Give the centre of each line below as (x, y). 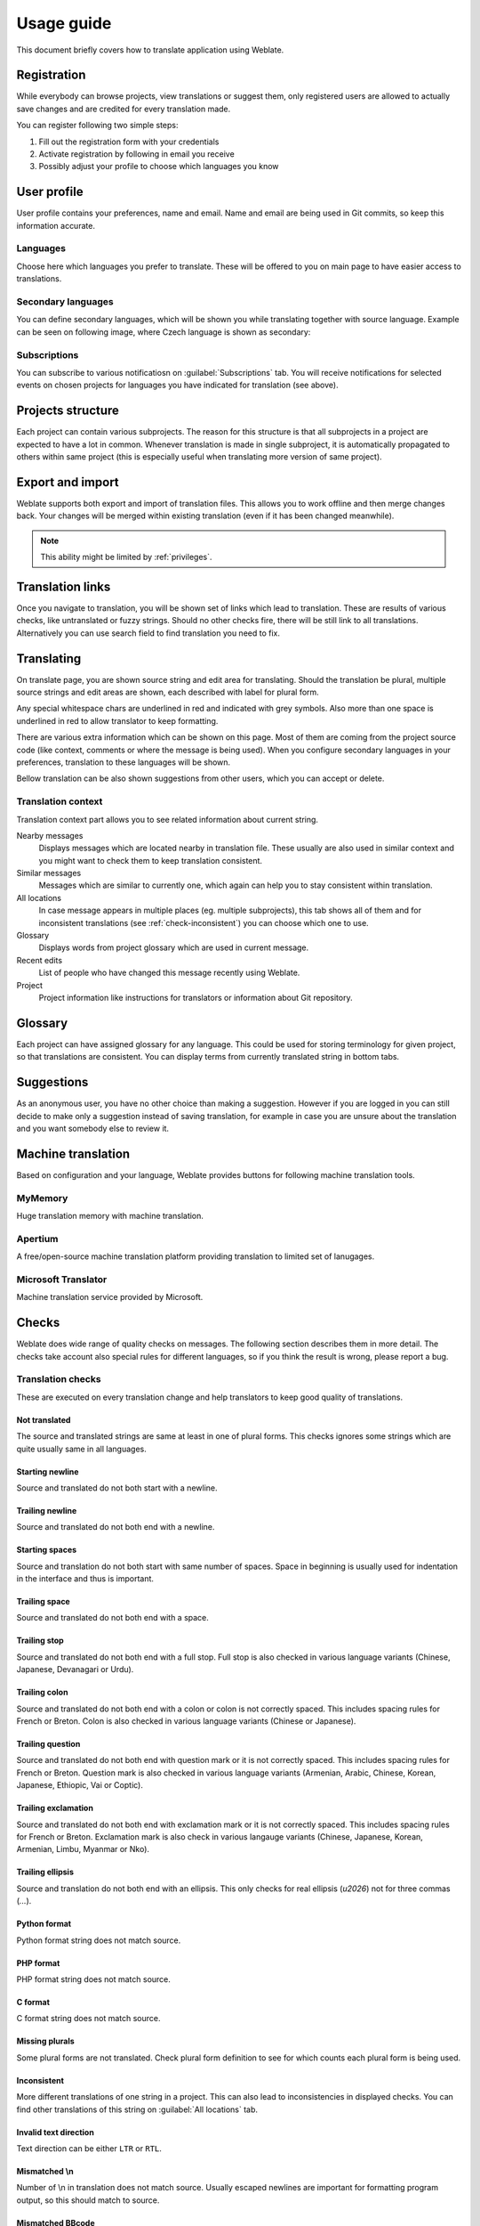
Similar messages (49, 873)
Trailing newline (47, 1510)
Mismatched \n (45, 2171)
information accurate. (56, 225)
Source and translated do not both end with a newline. (116, 1527)
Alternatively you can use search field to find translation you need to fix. (148, 633)
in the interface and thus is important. (85, 1579)
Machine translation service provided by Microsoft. (110, 1297)
